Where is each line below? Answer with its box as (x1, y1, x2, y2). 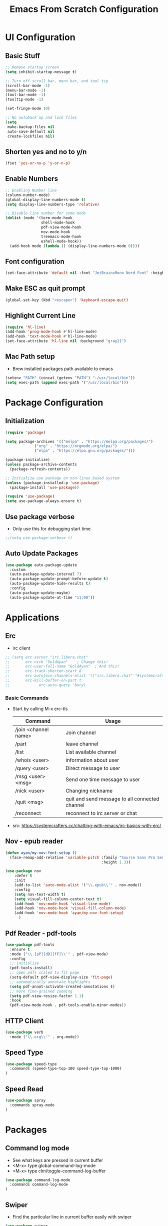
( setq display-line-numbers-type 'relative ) (5, 201, 99, 207)
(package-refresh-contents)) (9, 466, 70, 471)
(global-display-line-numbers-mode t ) (5, 197, 86, 202)
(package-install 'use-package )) (9, 485, 79, 490)
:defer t (14, 873, 32, 878)
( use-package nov (5, 868, 41, 873)
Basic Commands (5, 694, 49, 701)
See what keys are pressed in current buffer (12, 1157, 103, 1163)
